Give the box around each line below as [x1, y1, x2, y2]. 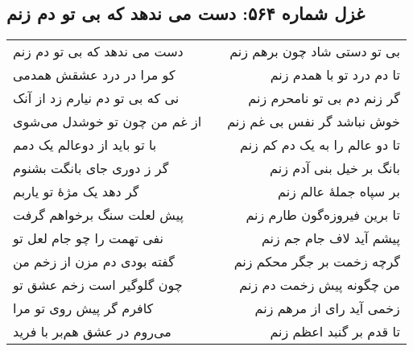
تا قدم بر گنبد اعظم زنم [270, 322, 400, 341]
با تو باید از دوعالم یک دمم [13, 135, 157, 155]
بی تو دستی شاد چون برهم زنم [229, 42, 400, 61]
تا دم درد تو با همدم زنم [270, 65, 400, 85]
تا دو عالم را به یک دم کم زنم [240, 135, 400, 155]
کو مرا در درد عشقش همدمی [13, 65, 176, 85]
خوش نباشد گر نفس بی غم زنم [227, 112, 400, 131]
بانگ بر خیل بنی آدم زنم [270, 159, 400, 178]
